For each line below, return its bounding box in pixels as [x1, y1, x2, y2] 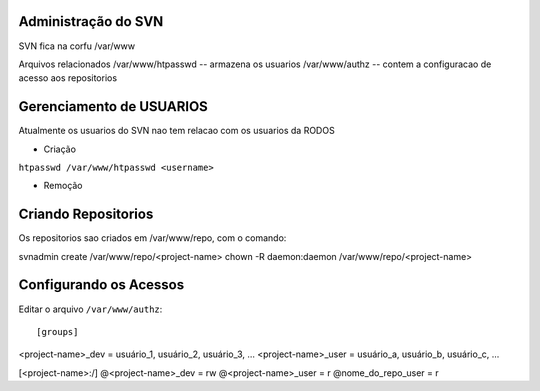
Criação [43, 143, 77, 155]
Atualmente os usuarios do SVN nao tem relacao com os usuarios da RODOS [18, 125, 335, 137]
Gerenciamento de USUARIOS [18, 98, 209, 115]
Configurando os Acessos [18, 276, 185, 294]
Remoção [43, 180, 84, 192]
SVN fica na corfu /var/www [18, 40, 135, 52]
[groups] [36, 326, 79, 337]
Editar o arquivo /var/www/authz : [18, 303, 163, 315]
